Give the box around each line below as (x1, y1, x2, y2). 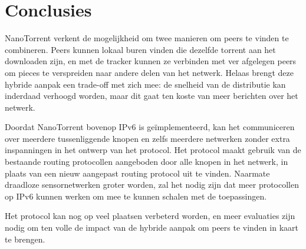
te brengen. (5, 233, 45, 245)
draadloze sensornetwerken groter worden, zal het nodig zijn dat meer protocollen (5, 178, 300, 191)
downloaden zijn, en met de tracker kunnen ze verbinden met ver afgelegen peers (5, 55, 297, 67)
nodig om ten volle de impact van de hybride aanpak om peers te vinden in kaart (5, 221, 298, 234)
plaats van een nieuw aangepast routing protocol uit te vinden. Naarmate (5, 167, 270, 179)
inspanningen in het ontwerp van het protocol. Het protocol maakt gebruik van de (5, 144, 301, 156)
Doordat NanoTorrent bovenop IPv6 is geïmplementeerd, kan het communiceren (5, 121, 295, 133)
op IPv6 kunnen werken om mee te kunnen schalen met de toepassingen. (5, 190, 267, 202)
